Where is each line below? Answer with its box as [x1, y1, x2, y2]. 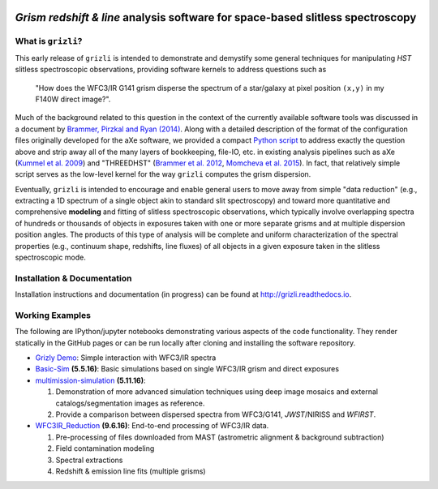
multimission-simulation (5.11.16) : [35, 375, 146, 385]
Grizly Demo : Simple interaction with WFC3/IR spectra [35, 353, 217, 362]
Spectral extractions [55, 455, 123, 465]
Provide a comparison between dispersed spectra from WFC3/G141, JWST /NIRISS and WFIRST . [55, 410, 376, 419]
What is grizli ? [15, 36, 83, 47]
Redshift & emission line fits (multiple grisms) [55, 466, 206, 476]
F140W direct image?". [35, 94, 111, 104]
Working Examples [15, 309, 91, 320]
